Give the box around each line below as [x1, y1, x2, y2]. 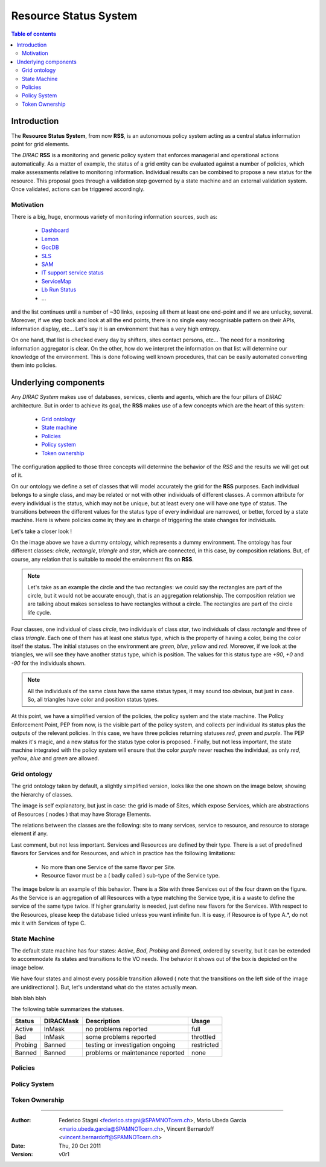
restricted [191, 1040, 219, 1049]
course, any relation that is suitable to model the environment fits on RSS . [11, 555, 194, 563]
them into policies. [11, 361, 57, 369]
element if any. [11, 830, 48, 837]
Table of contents [11, 30, 57, 37]
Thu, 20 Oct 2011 [59, 1142, 101, 1149]
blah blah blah [11, 994, 46, 1001]
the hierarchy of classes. [11, 790, 72, 798]
